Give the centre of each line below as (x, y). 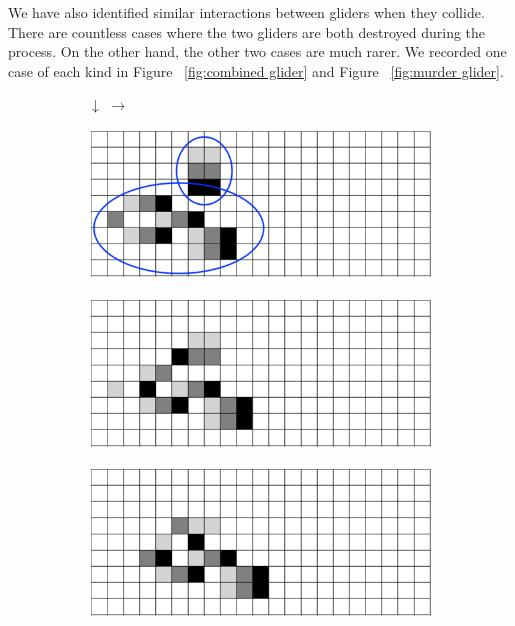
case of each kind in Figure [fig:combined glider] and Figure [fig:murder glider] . (256, 70)
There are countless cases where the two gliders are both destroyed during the (247, 31)
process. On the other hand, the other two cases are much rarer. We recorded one (257, 51)
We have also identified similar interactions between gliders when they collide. (246, 12)
